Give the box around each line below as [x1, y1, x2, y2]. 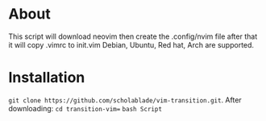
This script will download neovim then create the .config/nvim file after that [8, 31, 258, 41]
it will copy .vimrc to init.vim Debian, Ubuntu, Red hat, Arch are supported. [8, 40, 255, 49]
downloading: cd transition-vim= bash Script [8, 103, 163, 113]
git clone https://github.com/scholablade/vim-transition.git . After [8, 94, 242, 105]
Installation [8, 69, 85, 87]
